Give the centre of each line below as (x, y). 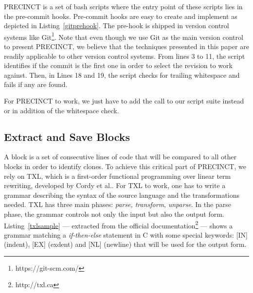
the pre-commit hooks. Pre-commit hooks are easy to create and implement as (121, 16)
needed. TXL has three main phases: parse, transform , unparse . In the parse (117, 204)
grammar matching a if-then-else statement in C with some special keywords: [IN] (126, 234)
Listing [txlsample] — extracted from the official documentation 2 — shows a (118, 224)
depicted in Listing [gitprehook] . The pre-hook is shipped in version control (117, 26)
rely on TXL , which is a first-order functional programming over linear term (117, 176)
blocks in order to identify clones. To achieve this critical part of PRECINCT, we (125, 166)
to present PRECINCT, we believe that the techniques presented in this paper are (126, 46)
